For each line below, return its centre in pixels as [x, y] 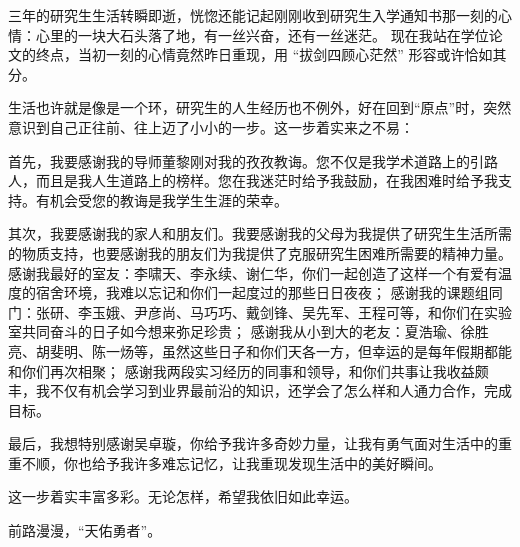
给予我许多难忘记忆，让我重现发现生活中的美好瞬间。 [266, 462]
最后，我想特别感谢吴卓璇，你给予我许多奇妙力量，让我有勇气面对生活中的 [253, 443]
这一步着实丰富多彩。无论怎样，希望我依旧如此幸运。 [183, 496]
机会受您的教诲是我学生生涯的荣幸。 [168, 199]
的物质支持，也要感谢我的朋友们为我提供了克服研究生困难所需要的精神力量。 [260, 252]
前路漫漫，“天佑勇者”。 [85, 530]
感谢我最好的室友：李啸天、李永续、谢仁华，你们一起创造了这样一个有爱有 [253, 272]
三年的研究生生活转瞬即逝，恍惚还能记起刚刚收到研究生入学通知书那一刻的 [253, 15]
